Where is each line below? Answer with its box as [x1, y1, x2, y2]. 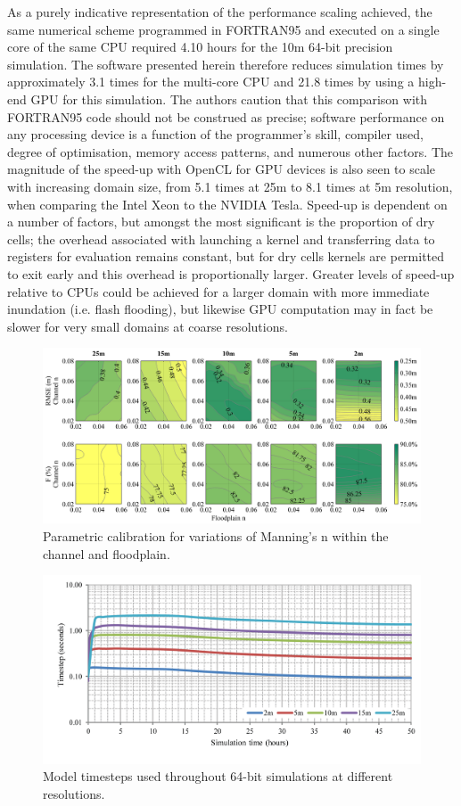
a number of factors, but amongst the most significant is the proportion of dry [7, 212, 435, 231]
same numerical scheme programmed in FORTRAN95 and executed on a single [7, 20, 440, 38]
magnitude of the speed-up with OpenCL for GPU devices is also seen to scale [7, 160, 436, 178]
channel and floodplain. [43, 544, 170, 563]
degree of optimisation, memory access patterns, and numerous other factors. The [7, 142, 453, 160]
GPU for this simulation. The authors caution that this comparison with [30, 89, 428, 108]
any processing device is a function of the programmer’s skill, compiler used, [7, 125, 424, 144]
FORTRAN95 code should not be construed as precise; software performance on [7, 107, 445, 126]
